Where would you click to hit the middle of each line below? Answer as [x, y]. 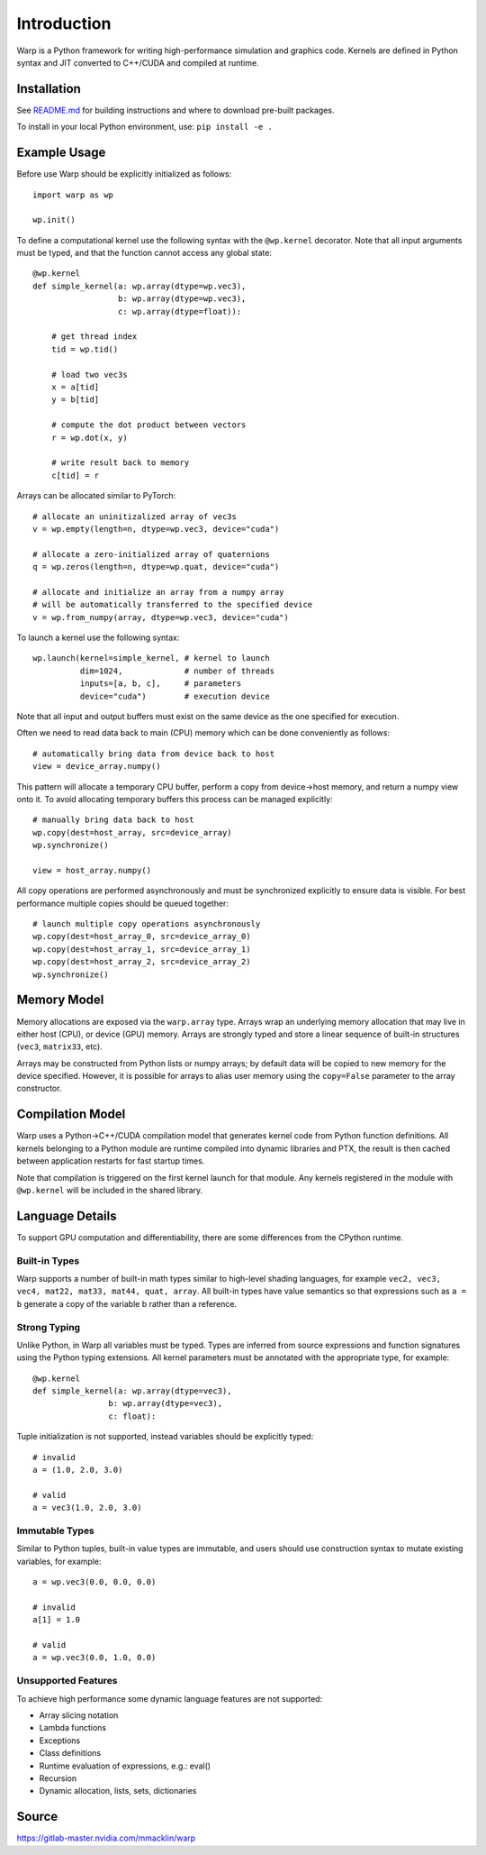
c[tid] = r [75, 475]
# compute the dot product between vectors [148, 425]
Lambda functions [73, 1728]
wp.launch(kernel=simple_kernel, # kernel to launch [151, 658]
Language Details [67, 1215]
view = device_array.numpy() [97, 767]
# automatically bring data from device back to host [153, 754]
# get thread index [94, 337]
